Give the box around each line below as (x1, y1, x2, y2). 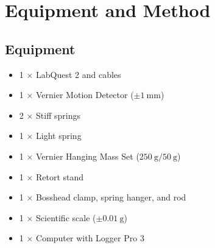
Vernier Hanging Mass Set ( (36, 149, 139, 162)
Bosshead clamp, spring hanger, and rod (36, 191, 186, 204)
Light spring (36, 129, 82, 142)
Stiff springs (36, 108, 80, 121)
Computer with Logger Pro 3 (36, 232, 144, 244)
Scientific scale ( (36, 211, 96, 224)
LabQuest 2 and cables (36, 68, 121, 80)
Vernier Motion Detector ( (36, 88, 134, 101)
